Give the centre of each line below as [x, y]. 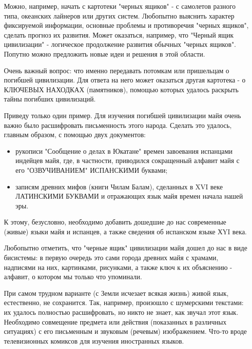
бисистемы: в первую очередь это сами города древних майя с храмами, [111, 257]
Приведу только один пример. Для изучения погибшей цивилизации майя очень [123, 115]
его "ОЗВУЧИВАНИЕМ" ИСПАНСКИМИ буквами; [91, 170]
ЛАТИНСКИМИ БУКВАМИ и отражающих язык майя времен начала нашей [129, 196]
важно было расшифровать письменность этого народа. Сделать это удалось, [118, 125]
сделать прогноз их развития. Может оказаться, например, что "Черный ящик [119, 34]
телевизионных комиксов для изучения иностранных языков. [94, 340]
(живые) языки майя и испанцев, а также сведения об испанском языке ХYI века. [126, 231]
